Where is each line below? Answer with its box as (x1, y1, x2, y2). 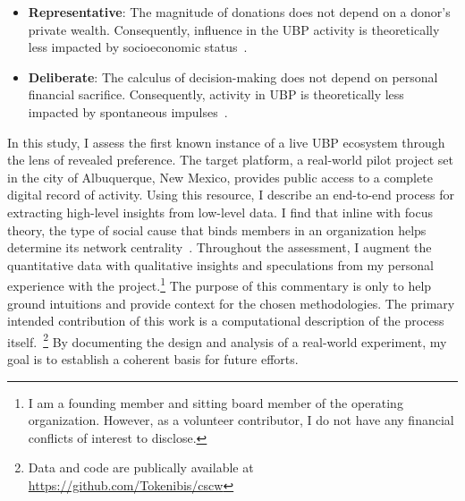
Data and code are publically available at (28, 458, 254, 477)
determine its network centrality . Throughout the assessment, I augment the (7, 238, 432, 257)
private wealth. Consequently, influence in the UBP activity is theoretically (28, 20, 440, 38)
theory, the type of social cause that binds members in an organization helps (7, 220, 427, 239)
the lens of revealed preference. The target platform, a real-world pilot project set (7, 150, 453, 169)
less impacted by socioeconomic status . (28, 38, 248, 56)
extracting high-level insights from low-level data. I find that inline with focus (7, 202, 433, 221)
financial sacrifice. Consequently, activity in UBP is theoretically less (28, 85, 404, 104)
